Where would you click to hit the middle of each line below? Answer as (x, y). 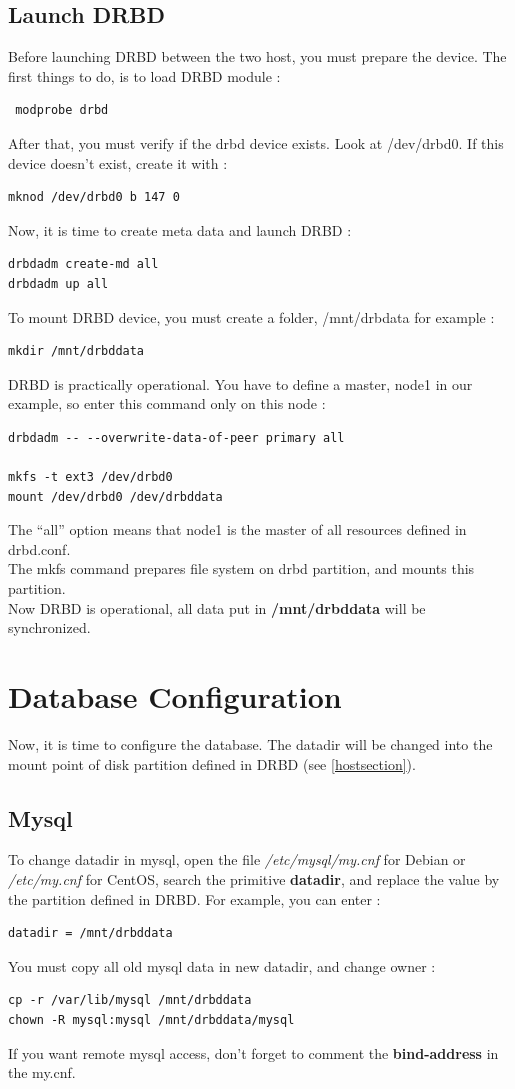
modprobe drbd (62, 110)
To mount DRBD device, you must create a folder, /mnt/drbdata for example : (251, 316)
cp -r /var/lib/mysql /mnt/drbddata (130, 1000)
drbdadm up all (58, 283)
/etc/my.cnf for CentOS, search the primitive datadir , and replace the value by (254, 878)
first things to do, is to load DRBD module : (144, 75)
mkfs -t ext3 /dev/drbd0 (90, 477)
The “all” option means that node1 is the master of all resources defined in (237, 529)
